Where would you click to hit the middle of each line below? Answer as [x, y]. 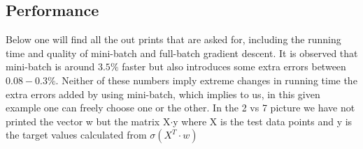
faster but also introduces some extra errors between [234, 66]
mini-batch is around [50, 66]
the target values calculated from [76, 135]
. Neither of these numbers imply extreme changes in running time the [206, 80]
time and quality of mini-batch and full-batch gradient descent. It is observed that [182, 53]
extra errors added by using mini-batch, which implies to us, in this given [163, 94]
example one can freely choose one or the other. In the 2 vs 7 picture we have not [180, 108]
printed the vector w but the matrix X [88, 121]
